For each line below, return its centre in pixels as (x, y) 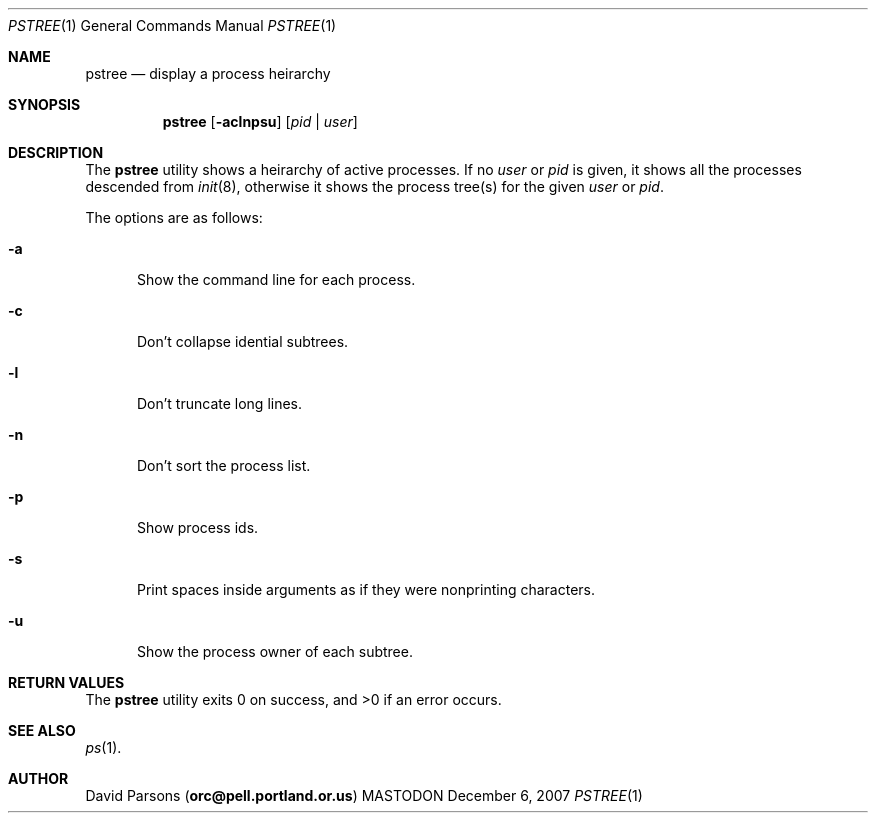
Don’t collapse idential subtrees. (243, 341)
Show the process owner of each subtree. (275, 651)
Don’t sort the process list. (224, 465)
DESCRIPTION (56, 152)
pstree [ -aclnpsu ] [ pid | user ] (260, 121)
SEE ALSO (42, 730)
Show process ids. (198, 527)
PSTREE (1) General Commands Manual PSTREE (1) (172, 25)
